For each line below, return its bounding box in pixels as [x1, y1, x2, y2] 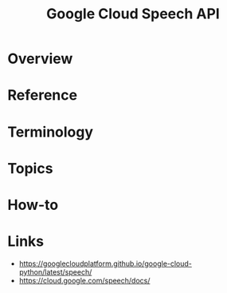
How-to [7, 196, 59, 214]
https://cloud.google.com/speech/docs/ [18, 275, 151, 285]
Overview [7, 49, 73, 68]
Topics [7, 159, 53, 177]
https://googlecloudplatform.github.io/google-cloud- [18, 259, 193, 268]
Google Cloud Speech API [46, 5, 220, 23]
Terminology [7, 123, 93, 141]
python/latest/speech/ [18, 267, 92, 276]
